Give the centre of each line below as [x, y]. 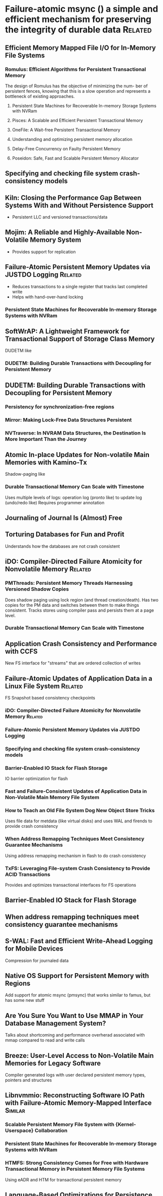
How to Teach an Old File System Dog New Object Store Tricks [80, 810]
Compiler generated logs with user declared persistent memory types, [75, 1075]
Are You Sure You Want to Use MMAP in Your [74, 1016]
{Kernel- [126, 1124]
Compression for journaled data [37, 960]
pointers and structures [28, 1080]
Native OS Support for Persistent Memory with [77, 976]
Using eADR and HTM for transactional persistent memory [63, 1179]
